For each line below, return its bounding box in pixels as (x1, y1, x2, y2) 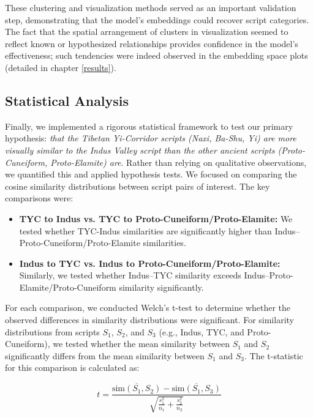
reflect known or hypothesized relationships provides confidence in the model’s (5, 37, 298, 50)
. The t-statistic (244, 349, 303, 362)
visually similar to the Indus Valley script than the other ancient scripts (5, 143, 275, 156)
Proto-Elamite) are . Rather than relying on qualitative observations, (50, 155, 307, 168)
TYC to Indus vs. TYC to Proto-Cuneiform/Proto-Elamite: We (19, 212, 293, 225)
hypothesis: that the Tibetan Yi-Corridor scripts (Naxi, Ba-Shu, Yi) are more (5, 132, 296, 144)
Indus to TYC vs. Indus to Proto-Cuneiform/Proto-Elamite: (19, 256, 281, 269)
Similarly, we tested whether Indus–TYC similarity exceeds (19, 269, 241, 282)
